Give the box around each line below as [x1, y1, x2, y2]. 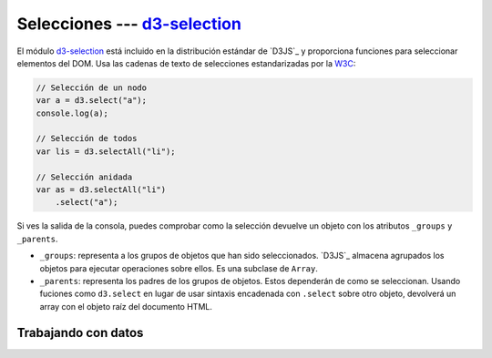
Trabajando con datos [16, 324, 144, 341]
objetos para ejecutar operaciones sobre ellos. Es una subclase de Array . [39, 262, 318, 273]
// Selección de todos [36, 133, 138, 144]
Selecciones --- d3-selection [16, 14, 241, 34]
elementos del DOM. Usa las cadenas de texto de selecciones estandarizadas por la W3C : [16, 57, 356, 68]
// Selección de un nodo [36, 82, 148, 93]
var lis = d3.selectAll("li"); [36, 146, 177, 157]
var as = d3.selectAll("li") [36, 185, 167, 195]
